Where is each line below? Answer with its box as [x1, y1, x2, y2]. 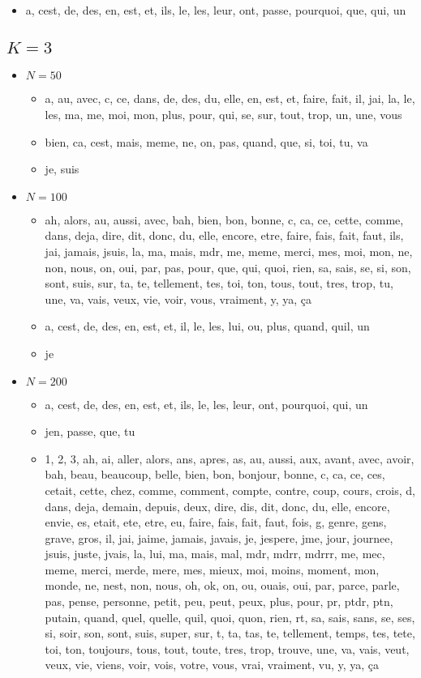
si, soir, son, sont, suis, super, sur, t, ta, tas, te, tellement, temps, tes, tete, [45, 625, 415, 642]
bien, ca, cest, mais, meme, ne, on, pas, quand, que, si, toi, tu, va [45, 133, 368, 150]
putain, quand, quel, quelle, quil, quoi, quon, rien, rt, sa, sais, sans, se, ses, [45, 608, 415, 625]
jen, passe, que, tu [45, 423, 135, 440]
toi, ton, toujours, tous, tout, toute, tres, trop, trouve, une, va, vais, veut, [45, 640, 410, 657]
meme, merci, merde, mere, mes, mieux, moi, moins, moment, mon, [45, 561, 380, 578]
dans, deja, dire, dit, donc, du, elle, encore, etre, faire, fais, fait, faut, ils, [45, 227, 404, 244]
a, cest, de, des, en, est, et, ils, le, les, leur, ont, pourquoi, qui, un [45, 395, 368, 412]
